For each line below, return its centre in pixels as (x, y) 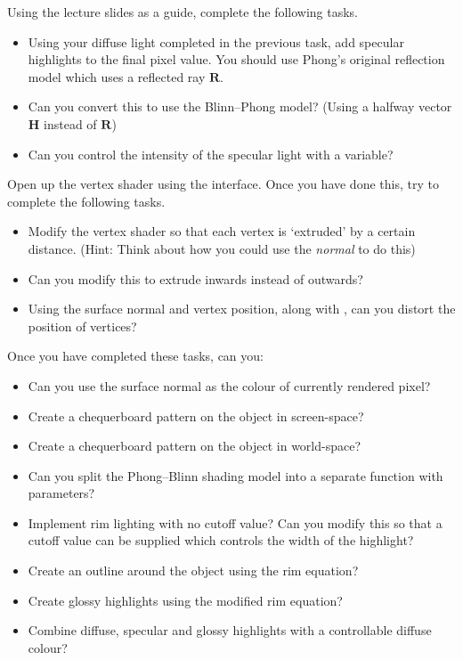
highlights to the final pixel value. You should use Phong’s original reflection (236, 59)
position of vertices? (82, 326)
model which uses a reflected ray (117, 76)
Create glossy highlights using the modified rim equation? (185, 600)
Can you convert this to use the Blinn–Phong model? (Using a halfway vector (240, 106)
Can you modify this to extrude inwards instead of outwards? (195, 278)
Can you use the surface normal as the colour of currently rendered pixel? (229, 385)
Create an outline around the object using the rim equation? (193, 570)
